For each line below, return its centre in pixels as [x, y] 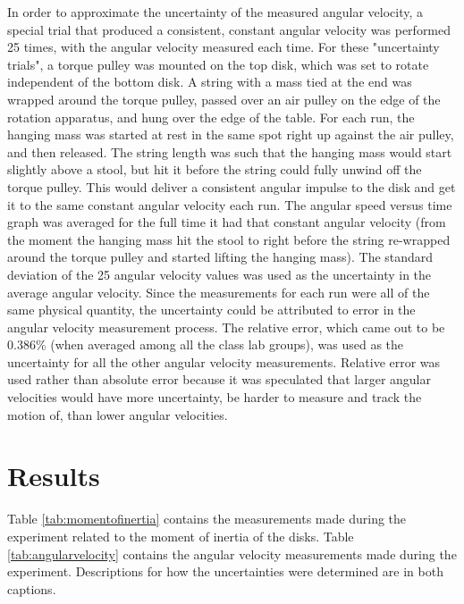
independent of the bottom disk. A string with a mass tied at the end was [210, 82]
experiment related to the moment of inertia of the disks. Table [181, 536]
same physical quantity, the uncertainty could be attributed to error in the [211, 310]
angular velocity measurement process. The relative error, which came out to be [226, 327]
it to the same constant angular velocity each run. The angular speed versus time [230, 204]
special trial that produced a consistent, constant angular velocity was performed [229, 29]
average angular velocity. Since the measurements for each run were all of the [219, 292]
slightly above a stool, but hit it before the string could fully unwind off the [215, 169]
